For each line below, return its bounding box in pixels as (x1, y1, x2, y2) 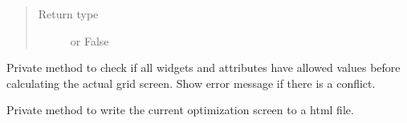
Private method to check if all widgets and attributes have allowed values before (6, 59, 401, 76)
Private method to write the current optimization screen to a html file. (6, 101, 354, 118)
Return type (38, 6, 99, 22)
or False (70, 32, 109, 49)
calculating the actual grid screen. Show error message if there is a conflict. (6, 74, 376, 91)
